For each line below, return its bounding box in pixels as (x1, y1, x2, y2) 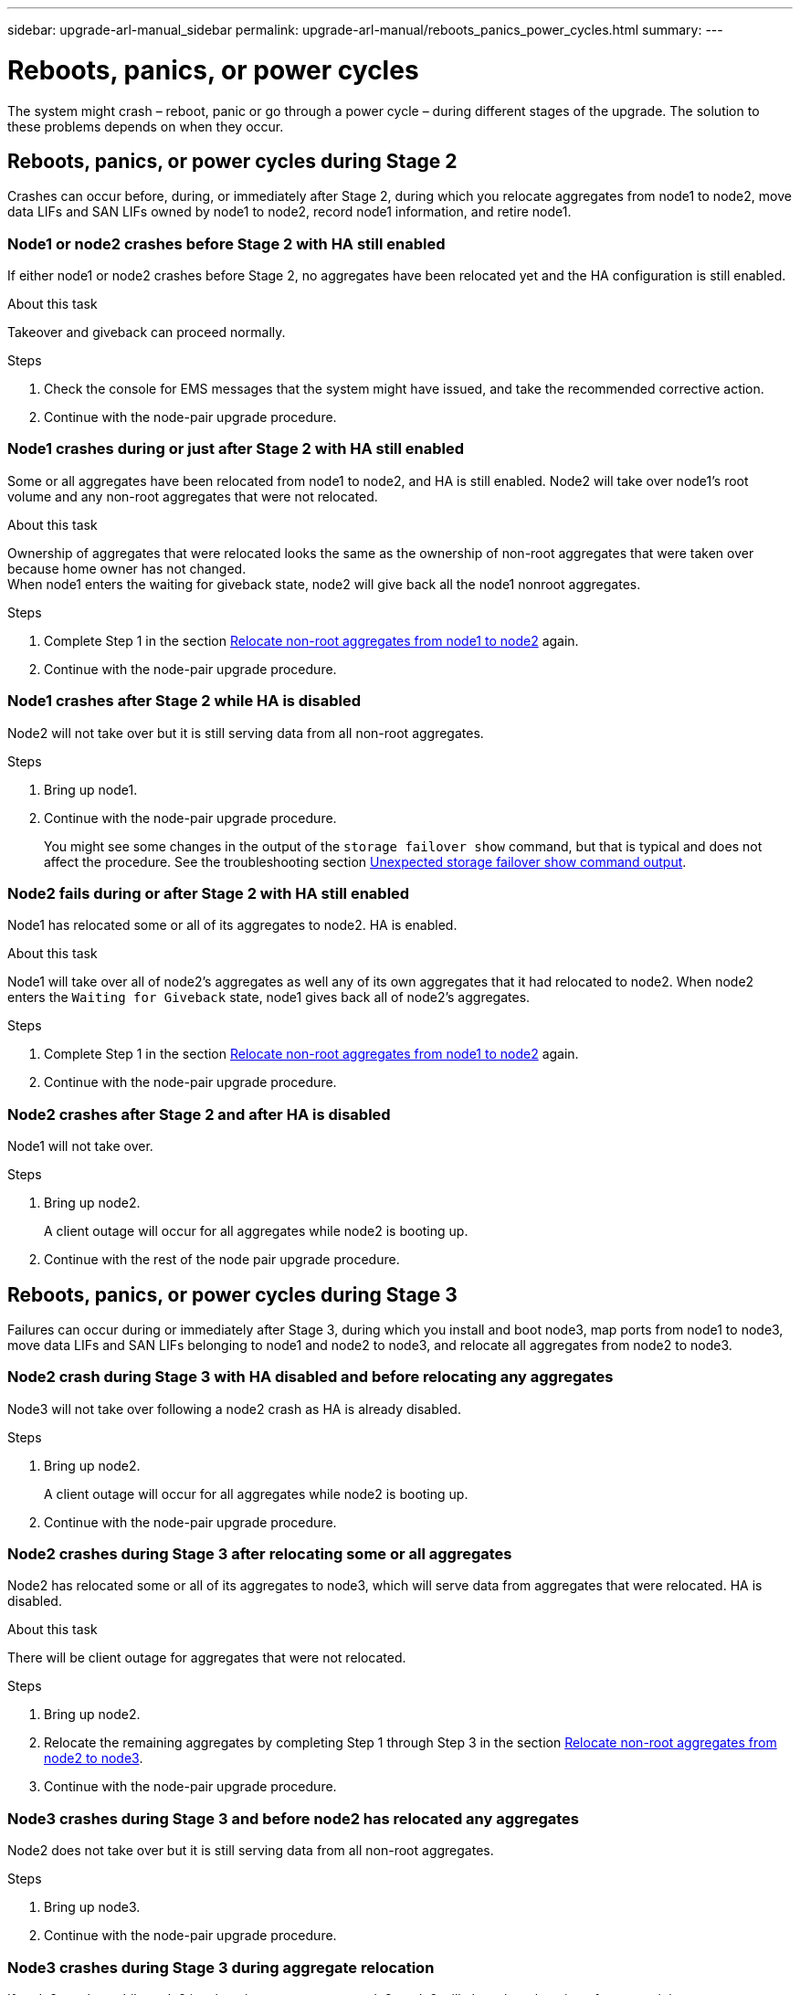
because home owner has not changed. (7, 560, 247, 576)
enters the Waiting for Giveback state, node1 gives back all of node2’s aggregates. (7, 989, 531, 1006)
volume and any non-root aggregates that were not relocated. (7, 488, 378, 504)
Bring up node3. (44, 1899, 141, 1916)
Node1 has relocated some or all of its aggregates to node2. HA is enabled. (7, 917, 458, 934)
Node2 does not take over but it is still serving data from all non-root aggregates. (7, 1842, 494, 1859)
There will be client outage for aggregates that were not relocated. (7, 1650, 406, 1666)
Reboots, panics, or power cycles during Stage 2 (7, 149, 458, 173)
